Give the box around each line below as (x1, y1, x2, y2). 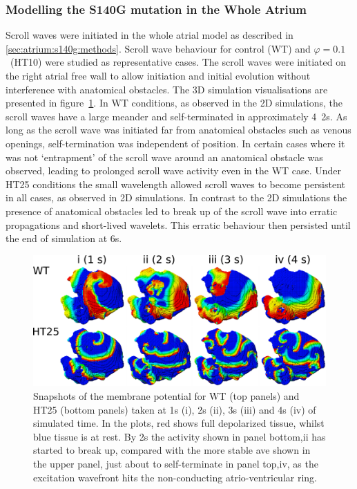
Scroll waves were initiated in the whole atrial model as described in (6, 28, 293, 42)
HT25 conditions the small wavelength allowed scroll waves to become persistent (6, 176, 346, 191)
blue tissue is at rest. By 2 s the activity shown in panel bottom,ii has (33, 429, 326, 443)
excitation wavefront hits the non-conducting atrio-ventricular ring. (33, 470, 317, 484)
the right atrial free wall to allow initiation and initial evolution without (6, 68, 311, 82)
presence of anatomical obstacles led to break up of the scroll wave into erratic (6, 203, 338, 218)
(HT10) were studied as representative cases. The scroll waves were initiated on (10, 55, 346, 69)
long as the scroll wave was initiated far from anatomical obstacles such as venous (6, 122, 351, 137)
